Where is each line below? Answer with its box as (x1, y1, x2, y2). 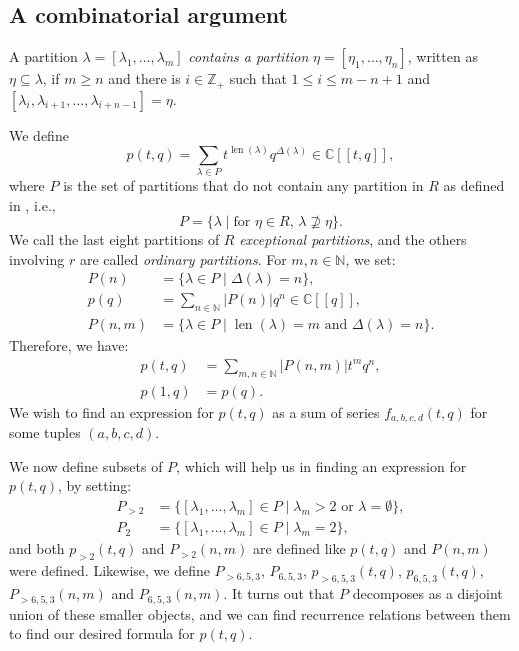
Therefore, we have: (9, 335, 129, 356)
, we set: (345, 248, 396, 269)
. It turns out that (223, 583, 335, 604)
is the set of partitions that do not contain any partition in (63, 175, 424, 196)
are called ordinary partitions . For (79, 248, 287, 269)
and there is (108, 68, 181, 89)
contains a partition (188, 46, 309, 67)
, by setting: (58, 475, 132, 496)
